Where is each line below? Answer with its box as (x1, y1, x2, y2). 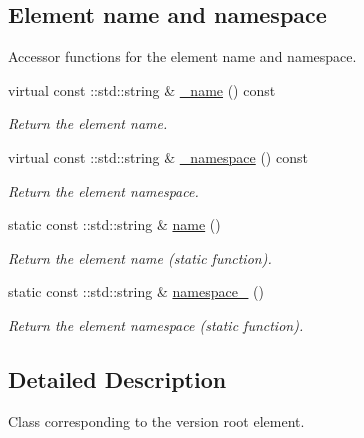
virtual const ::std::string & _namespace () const (8, 146, 308, 167)
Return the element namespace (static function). (8, 314, 304, 335)
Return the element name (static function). (8, 247, 272, 268)
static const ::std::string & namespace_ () (8, 281, 264, 302)
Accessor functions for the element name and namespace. (8, 46, 357, 67)
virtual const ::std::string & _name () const (8, 79, 276, 100)
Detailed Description (8, 363, 227, 394)
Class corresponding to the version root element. (8, 410, 305, 431)
